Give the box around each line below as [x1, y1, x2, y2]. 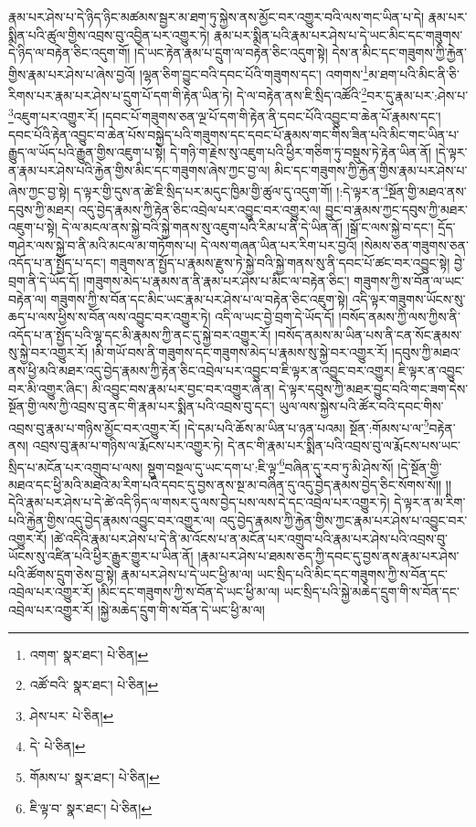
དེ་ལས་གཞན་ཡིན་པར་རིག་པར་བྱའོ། [200, 235, 357, 254]
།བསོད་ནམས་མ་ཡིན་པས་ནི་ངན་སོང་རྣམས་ [274, 324, 462, 344]
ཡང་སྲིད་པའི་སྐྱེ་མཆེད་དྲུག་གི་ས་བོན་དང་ [283, 582, 460, 601]
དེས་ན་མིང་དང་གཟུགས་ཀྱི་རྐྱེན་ [332, 43, 467, 62]
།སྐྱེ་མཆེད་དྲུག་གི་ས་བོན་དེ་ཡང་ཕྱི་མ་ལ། [97, 599, 265, 619]
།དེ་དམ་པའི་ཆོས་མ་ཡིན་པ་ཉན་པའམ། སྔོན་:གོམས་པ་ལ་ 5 [185, 415, 429, 437]
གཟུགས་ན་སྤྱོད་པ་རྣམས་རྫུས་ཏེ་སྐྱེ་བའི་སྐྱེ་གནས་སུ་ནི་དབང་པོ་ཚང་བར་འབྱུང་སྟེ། [110, 253, 450, 272]
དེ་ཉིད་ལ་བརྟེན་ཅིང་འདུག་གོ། [8, 43, 131, 62]
